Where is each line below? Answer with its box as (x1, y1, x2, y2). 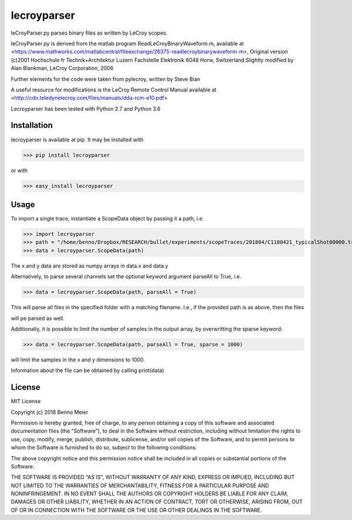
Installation (11, 120, 53, 130)
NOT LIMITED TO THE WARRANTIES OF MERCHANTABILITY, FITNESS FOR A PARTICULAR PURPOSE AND (11, 482, 269, 489)
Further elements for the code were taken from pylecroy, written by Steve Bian (11, 75, 201, 82)
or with (11, 167, 28, 174)
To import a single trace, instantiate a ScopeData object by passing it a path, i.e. (11, 215, 204, 222)
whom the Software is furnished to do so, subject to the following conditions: (11, 444, 197, 451)
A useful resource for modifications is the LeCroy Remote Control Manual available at (11, 86, 217, 93)
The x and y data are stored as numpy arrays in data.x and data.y (11, 262, 168, 269)
